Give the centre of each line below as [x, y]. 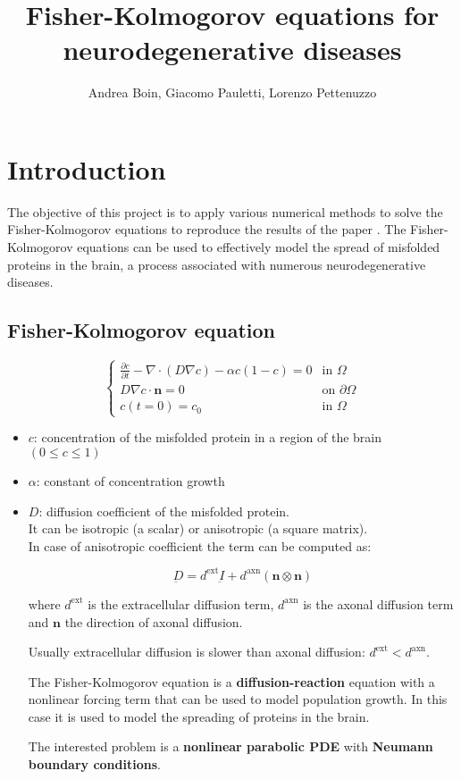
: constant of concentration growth [130, 481]
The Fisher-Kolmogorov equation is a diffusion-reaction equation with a [231, 681]
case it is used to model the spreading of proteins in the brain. [199, 716]
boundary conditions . [94, 764]
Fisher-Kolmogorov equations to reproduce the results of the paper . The [207, 229]
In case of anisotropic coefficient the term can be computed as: [200, 545]
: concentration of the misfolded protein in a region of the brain [208, 437]
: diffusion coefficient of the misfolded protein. [164, 511]
